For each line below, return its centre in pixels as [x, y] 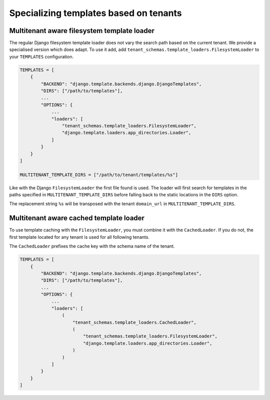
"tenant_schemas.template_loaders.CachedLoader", [135, 322]
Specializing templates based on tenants [95, 13]
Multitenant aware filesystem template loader [82, 31]
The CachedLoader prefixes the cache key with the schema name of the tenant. [92, 246]
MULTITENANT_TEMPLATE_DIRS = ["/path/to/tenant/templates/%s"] [99, 175]
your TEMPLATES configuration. [41, 56]
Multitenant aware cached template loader [77, 218]
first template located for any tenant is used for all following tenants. [79, 237]
